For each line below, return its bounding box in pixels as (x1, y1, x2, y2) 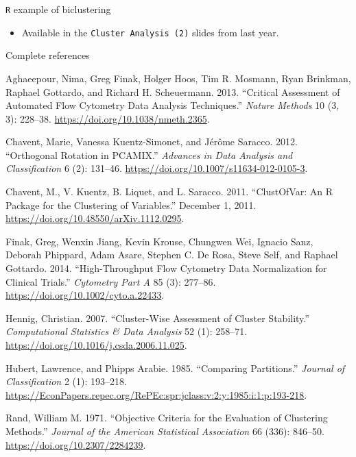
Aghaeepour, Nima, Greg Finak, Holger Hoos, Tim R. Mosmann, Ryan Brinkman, (5, 71, 351, 85)
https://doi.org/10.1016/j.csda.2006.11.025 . (5, 338, 187, 351)
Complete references (5, 48, 90, 62)
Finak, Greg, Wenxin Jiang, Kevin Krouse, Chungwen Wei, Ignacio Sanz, (5, 234, 313, 248)
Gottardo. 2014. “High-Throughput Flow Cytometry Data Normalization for (5, 261, 327, 275)
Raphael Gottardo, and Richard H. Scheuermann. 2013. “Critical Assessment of (5, 84, 340, 99)
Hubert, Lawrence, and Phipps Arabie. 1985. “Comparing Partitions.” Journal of (5, 360, 345, 375)
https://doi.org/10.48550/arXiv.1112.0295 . (5, 211, 185, 225)
